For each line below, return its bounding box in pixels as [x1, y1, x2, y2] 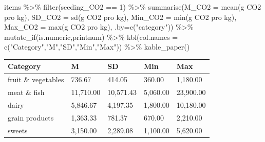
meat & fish [8, 87, 45, 98]
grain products [8, 112, 54, 123]
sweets [8, 125, 28, 135]
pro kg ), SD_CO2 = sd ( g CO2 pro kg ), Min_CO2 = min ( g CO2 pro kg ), [4, 11, 237, 22]
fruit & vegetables [8, 74, 64, 85]
